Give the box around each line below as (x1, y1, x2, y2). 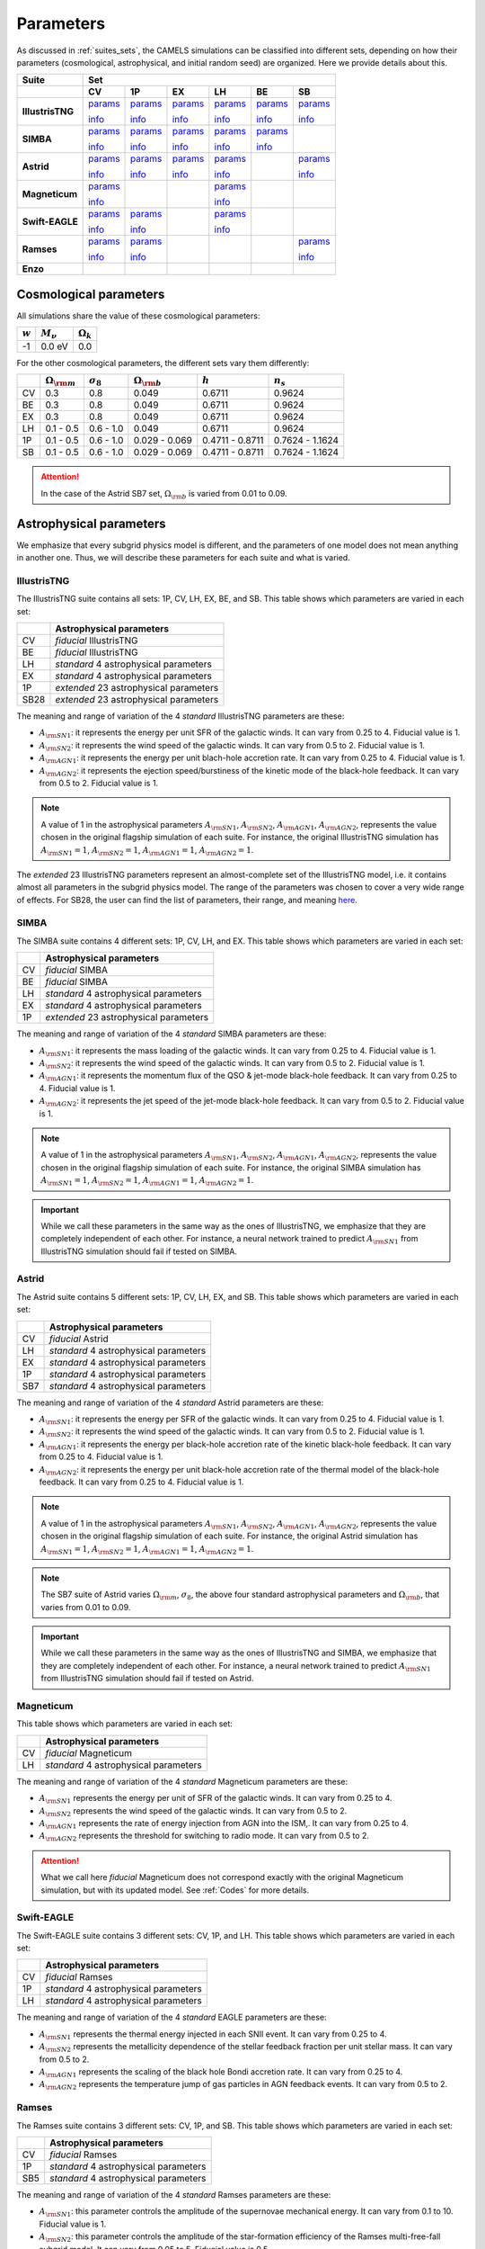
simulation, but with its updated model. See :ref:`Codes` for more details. (40, 1885, 310, 1895)
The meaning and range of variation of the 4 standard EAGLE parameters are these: (16, 2012, 327, 2023)
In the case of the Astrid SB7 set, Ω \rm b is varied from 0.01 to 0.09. (40, 488, 287, 501)
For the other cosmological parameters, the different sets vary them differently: (16, 357, 310, 368)
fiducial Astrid (49, 1332, 109, 1345)
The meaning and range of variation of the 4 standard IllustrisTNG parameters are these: (16, 711, 345, 721)
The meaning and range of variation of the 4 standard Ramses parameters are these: (16, 2189, 331, 2200)
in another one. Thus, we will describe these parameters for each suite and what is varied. (16, 552, 350, 563)
